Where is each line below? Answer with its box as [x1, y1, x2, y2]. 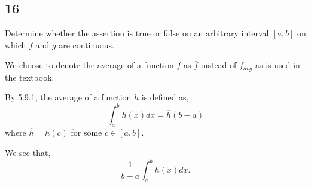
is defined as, [141, 91, 189, 103]
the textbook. [5, 70, 54, 83]
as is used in [255, 59, 300, 71]
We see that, [5, 146, 51, 158]
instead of [200, 59, 237, 71]
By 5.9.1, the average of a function [5, 91, 132, 103]
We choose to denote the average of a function [5, 59, 174, 71]
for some [71, 126, 102, 139]
